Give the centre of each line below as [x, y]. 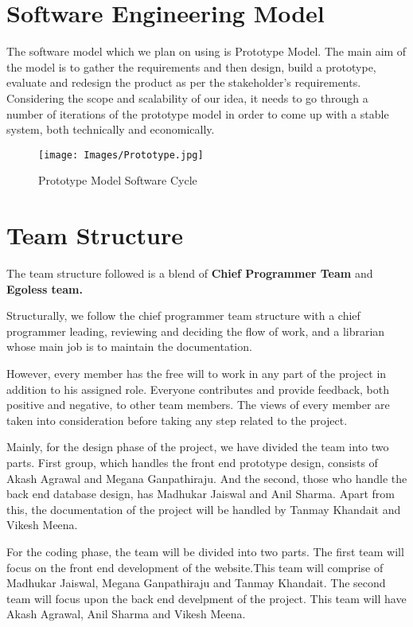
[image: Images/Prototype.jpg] [121, 155]
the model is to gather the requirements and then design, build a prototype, [191, 66]
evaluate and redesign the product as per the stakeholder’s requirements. [184, 82]
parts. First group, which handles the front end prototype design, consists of [192, 462]
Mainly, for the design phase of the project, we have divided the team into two [198, 447]
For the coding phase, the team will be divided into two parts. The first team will [205, 551]
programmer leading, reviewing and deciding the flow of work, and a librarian [196, 331]
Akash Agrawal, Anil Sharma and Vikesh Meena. [126, 614]
